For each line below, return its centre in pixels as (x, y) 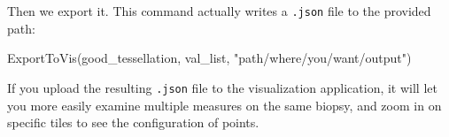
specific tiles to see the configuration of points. (133, 122)
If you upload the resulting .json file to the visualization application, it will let (222, 87)
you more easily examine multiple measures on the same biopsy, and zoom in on (224, 105)
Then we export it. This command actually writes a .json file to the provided (219, 11)
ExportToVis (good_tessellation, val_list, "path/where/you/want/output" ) (209, 58)
